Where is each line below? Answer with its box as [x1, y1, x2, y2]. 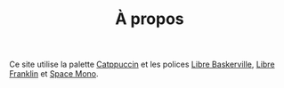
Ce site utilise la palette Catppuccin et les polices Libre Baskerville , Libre [9, 59, 275, 70]
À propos [115, 9, 184, 29]
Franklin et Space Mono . [9, 68, 100, 79]
